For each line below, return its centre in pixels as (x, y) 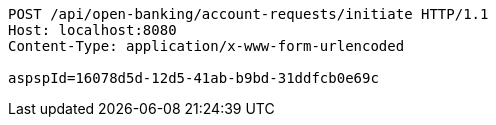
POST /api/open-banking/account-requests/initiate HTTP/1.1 (248, 14)
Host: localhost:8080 (92, 30)
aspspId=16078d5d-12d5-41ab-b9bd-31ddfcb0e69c (193, 78)
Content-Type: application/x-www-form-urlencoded (206, 46)
